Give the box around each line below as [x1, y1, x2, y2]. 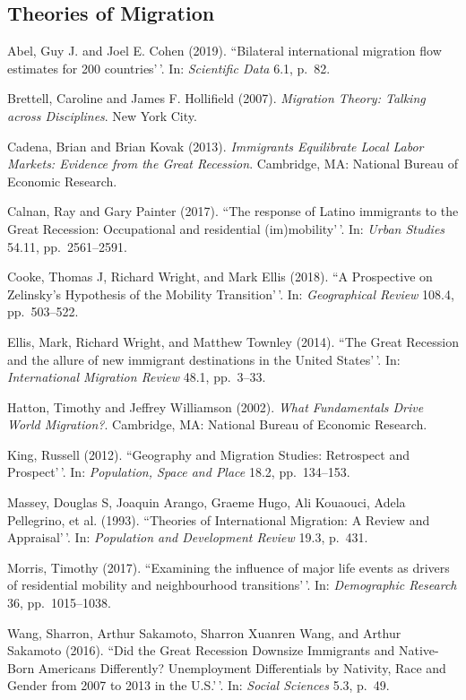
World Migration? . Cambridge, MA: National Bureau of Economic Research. [7, 415, 427, 434]
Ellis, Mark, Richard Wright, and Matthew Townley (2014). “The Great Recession [7, 332, 459, 350]
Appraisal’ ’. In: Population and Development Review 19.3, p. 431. [7, 528, 368, 547]
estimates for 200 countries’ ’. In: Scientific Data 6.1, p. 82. [7, 58, 331, 77]
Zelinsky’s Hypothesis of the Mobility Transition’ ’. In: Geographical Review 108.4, [7, 284, 454, 303]
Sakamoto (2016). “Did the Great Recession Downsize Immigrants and [7, 641, 395, 660]
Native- [398, 641, 439, 660]
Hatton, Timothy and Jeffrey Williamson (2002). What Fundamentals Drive [7, 397, 424, 416]
